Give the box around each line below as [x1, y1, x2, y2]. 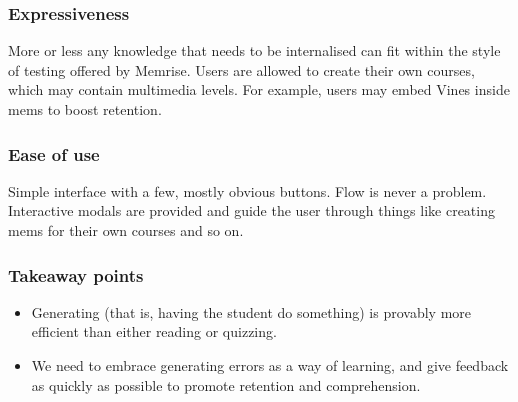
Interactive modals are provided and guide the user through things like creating [8, 200, 495, 221]
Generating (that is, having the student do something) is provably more [31, 301, 472, 322]
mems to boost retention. [8, 99, 162, 119]
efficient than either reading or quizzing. [31, 321, 277, 342]
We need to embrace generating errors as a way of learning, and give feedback [31, 355, 509, 375]
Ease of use [8, 141, 100, 166]
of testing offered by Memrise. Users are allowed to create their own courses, [8, 59, 475, 80]
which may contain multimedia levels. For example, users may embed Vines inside [8, 79, 510, 100]
